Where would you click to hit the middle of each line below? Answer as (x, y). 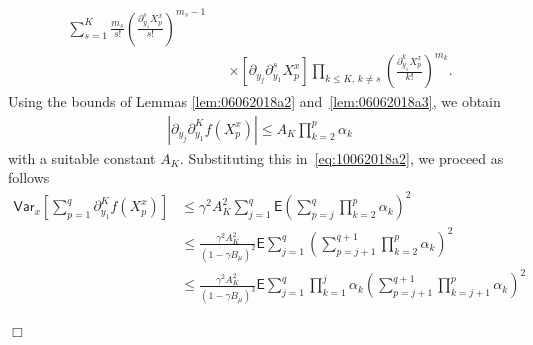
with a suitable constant (82, 157)
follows (29, 177)
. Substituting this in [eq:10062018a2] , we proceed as (341, 157)
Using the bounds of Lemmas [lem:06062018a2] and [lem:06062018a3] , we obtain (254, 101)
